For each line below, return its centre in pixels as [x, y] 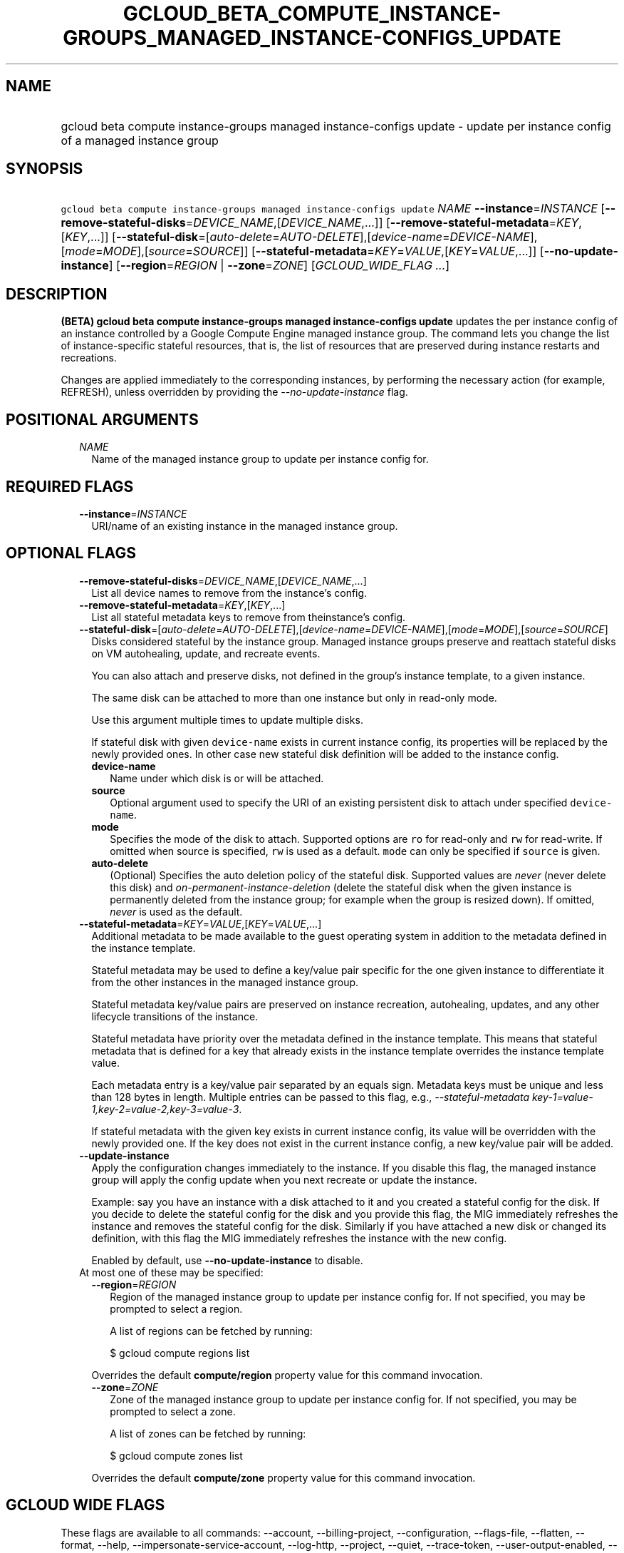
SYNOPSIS [45, 169]
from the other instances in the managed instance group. [225, 982]
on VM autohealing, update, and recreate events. [206, 653]
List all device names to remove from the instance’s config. [229, 593]
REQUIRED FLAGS [70, 486]
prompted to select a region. [176, 1308]
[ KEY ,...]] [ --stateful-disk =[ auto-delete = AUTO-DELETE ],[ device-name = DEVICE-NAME [295, 237]
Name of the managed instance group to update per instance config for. [260, 459]
